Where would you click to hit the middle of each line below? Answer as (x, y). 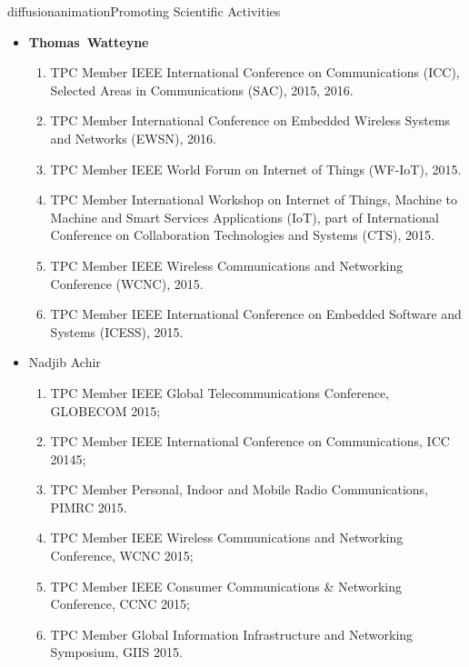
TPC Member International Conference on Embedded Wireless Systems (250, 120)
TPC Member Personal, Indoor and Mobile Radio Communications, (239, 489)
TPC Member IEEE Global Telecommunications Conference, (220, 392)
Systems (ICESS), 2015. (117, 331)
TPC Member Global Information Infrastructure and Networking (232, 634)
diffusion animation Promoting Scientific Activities (144, 11)
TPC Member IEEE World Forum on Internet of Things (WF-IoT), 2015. (256, 169)
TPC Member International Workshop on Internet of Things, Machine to (254, 199)
